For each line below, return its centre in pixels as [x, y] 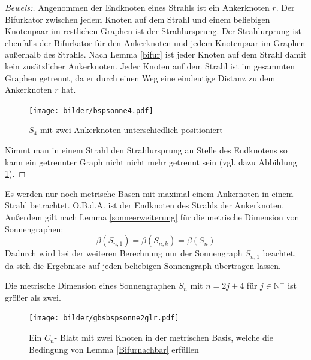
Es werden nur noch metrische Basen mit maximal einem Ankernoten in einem [149, 193]
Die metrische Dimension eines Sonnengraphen [90, 285]
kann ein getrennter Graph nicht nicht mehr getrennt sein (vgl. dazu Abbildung [151, 161]
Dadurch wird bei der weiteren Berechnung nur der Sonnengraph [124, 253]
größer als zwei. [33, 297]
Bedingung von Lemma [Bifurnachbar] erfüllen [114, 349]
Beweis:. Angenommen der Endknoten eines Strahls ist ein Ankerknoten [137, 7]
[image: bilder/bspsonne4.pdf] [91, 111]
